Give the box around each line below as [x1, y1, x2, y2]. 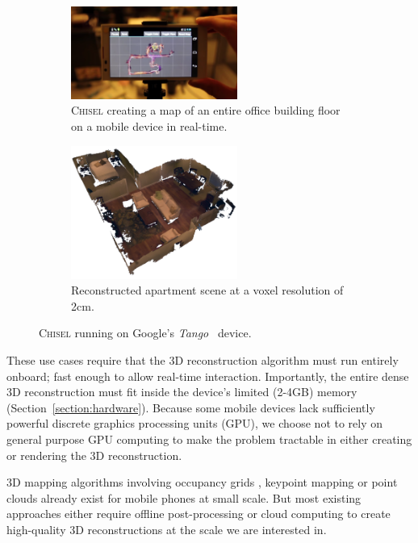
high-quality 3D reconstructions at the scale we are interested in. [6, 520, 327, 537]
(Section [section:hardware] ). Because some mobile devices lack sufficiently [6, 399, 375, 416]
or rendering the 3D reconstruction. [6, 446, 182, 463]
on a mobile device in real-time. [71, 117, 228, 134]
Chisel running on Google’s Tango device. [39, 324, 252, 341]
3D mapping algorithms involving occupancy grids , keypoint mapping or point [6, 474, 398, 491]
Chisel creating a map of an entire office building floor [71, 102, 341, 119]
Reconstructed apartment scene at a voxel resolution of [71, 282, 344, 299]
